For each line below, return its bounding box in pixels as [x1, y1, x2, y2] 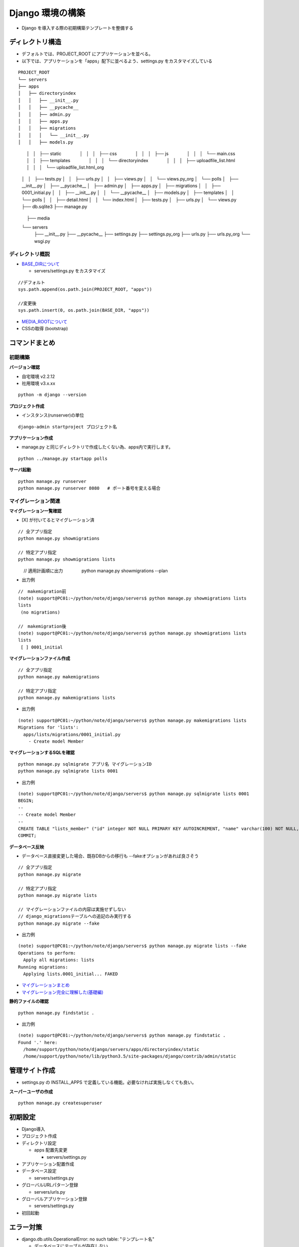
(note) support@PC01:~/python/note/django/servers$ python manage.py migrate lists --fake [18, 943, 247, 949]
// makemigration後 [18, 623, 67, 629]
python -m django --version [18, 392, 87, 398]
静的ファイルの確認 [9, 998, 49, 1005]
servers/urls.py [34, 1189, 66, 1195]
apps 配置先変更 [34, 1147, 68, 1153]
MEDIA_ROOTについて [21, 318, 68, 324]
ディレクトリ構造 [9, 38, 62, 46]
